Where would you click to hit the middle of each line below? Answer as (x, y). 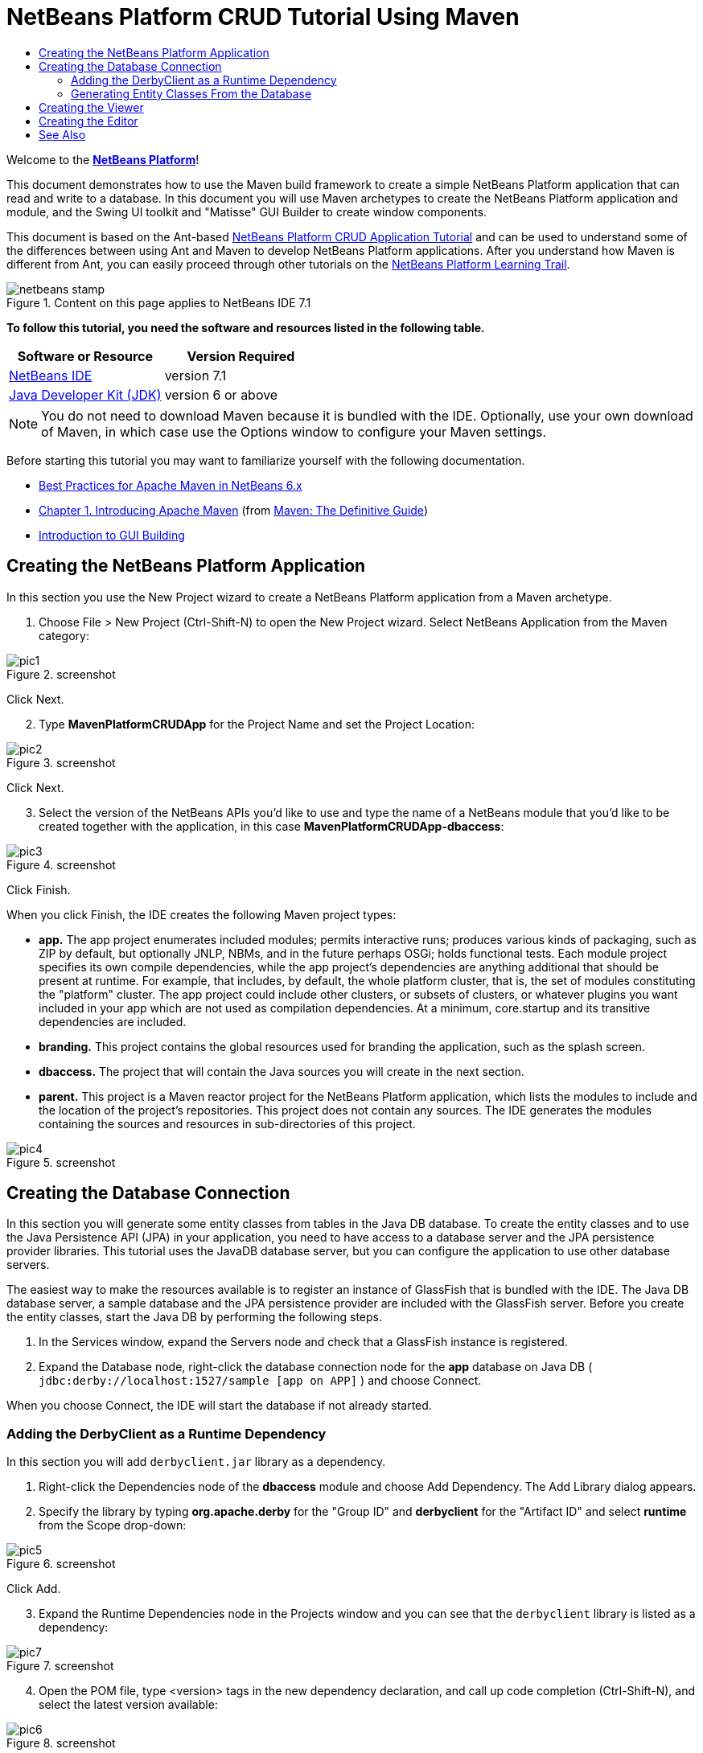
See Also (62, 134)
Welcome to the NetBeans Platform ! (103, 159)
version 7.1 (195, 375)
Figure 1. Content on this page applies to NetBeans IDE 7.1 (159, 302)
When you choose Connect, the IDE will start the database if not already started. (219, 1406)
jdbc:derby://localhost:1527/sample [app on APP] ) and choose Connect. (260, 1381)
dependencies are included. (113, 1021)
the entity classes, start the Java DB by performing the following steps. (194, 1317)
